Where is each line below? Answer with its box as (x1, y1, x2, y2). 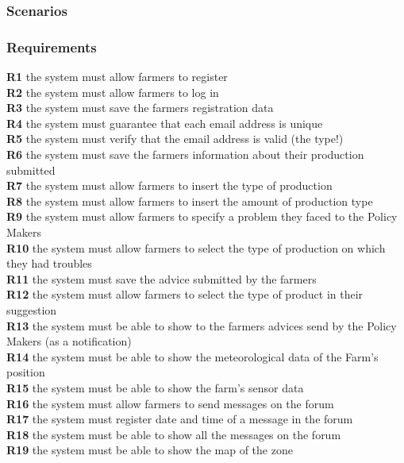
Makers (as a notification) (6, 333, 132, 349)
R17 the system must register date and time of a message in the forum (6, 411, 353, 427)
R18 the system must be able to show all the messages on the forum (6, 426, 341, 442)
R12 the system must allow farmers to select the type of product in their (6, 286, 364, 303)
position (6, 364, 45, 380)
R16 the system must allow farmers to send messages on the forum (6, 395, 334, 411)
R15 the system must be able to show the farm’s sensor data (6, 379, 304, 395)
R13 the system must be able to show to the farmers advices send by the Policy (6, 317, 397, 334)
